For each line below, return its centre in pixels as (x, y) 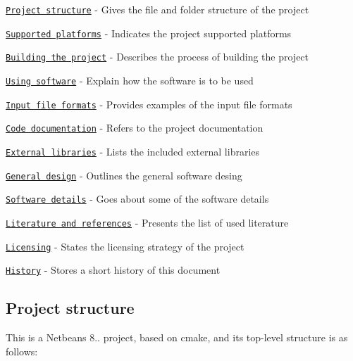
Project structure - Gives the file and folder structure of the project (157, 9)
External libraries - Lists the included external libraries (133, 151)
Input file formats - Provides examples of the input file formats (149, 104)
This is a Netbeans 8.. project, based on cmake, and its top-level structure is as (177, 337)
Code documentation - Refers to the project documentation (135, 128)
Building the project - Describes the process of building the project (157, 57)
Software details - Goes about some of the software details (137, 199)
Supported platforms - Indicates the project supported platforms (149, 33)
